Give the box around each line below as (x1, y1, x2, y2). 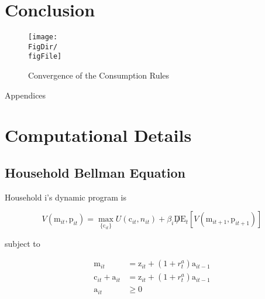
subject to (5, 237, 40, 249)
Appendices (5, 89, 46, 101)
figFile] (28, 52, 62, 61)
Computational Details (5, 123, 192, 147)
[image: (28, 33, 58, 42)
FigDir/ (28, 42, 58, 51)
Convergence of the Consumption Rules (28, 69, 170, 81)
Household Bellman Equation (5, 164, 185, 182)
